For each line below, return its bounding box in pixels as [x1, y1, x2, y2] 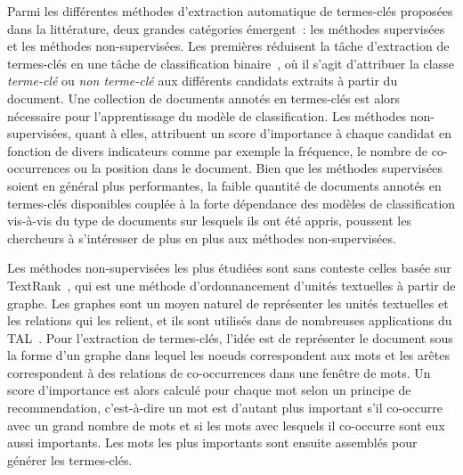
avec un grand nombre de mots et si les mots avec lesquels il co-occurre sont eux [7, 415, 445, 434]
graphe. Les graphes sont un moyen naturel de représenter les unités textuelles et [7, 293, 449, 312]
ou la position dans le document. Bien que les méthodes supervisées [74, 159, 443, 177]
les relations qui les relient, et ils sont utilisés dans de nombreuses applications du [7, 311, 452, 330]
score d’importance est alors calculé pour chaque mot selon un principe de [7, 381, 411, 399]
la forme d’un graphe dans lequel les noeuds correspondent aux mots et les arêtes [7, 346, 450, 364]
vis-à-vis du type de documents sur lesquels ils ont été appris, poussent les [7, 211, 411, 230]
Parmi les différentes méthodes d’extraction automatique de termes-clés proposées [7, 2, 453, 20]
